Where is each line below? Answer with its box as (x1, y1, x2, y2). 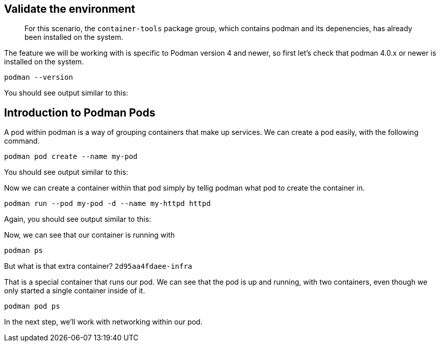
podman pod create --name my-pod (4, 152, 138, 161)
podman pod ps (4, 302, 60, 311)
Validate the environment (4, 3, 135, 15)
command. (4, 136, 40, 146)
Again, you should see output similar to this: (4, 215, 151, 224)
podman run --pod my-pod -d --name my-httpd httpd (4, 199, 211, 208)
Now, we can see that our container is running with (4, 230, 175, 240)
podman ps (4, 246, 43, 255)
